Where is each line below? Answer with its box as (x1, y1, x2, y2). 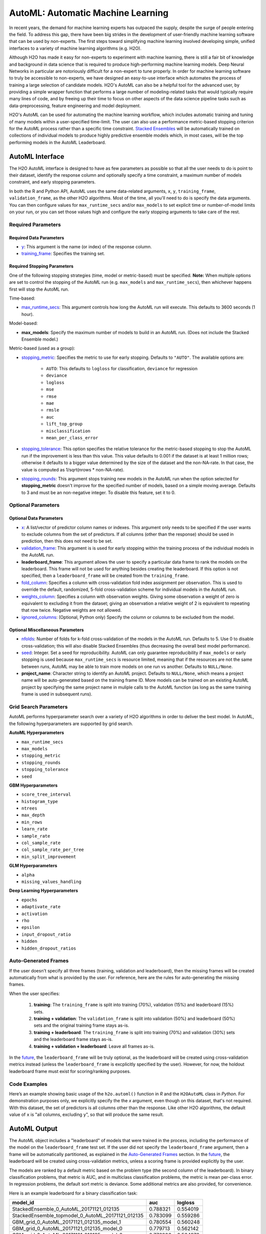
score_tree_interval (21, 792, 71, 797)
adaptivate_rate (21, 904, 61, 910)
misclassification (46, 428, 91, 434)
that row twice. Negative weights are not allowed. (21, 607, 122, 613)
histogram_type (21, 799, 59, 804)
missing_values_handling (21, 879, 81, 885)
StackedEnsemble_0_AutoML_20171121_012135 (12, 1206, 120, 1213)
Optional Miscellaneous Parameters (9, 627, 84, 633)
